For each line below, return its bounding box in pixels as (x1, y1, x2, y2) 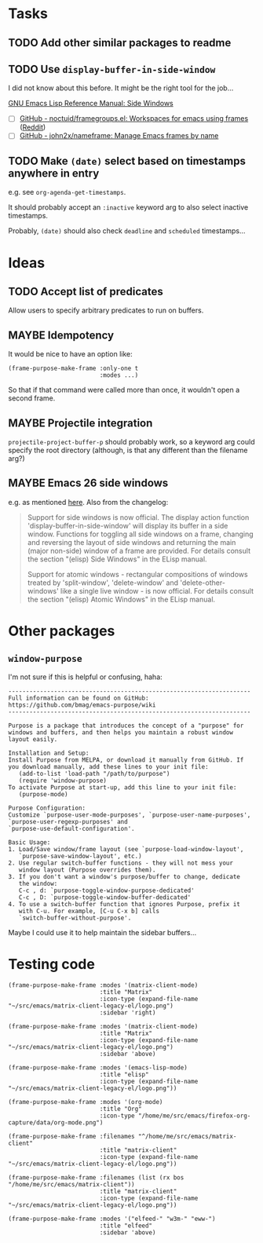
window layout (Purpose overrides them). (18, 865, 156, 874)
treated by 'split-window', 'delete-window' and (27, 578, 179, 587)
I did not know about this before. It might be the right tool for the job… (8, 83, 234, 93)
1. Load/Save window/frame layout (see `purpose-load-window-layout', (8, 845, 244, 853)
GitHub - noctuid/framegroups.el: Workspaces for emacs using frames (19, 114, 249, 123)
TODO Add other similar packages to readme (8, 36, 232, 49)
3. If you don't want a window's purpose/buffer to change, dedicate (8, 872, 241, 880)
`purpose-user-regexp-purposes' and (8, 817, 128, 825)
